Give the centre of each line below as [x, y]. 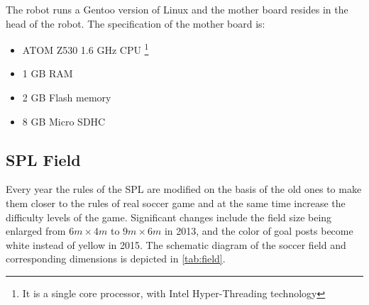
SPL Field [43, 159]
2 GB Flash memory [67, 98]
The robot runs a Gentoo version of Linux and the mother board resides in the [177, 9]
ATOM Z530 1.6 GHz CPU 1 [86, 49]
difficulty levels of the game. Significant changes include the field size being [169, 217]
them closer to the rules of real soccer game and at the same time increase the [176, 203]
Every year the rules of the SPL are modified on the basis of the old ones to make [184, 189]
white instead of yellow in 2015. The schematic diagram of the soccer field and [176, 244]
